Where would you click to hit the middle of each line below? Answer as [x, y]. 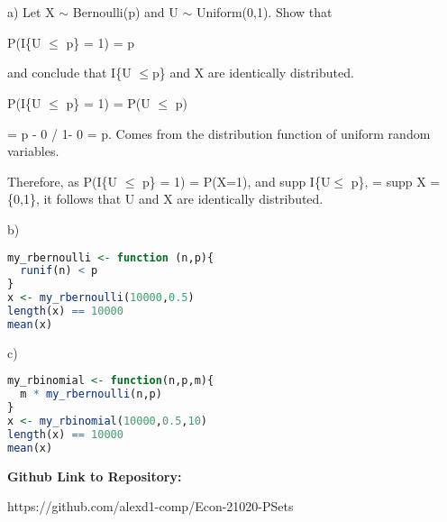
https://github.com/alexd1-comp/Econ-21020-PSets [151, 506]
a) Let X [31, 12]
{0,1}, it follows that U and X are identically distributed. [165, 199]
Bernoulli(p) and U [125, 12]
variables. [33, 151]
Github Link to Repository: [95, 476]
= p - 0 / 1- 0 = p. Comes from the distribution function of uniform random [219, 133]
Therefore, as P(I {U [63, 181]
